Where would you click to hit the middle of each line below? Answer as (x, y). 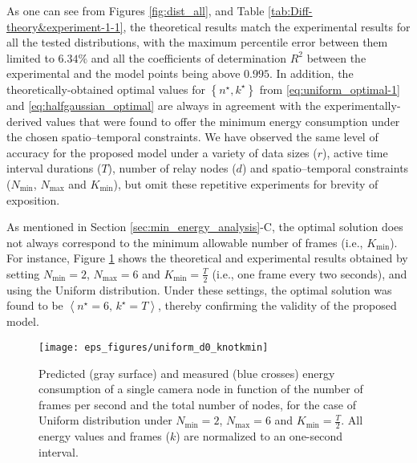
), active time (355, 152)
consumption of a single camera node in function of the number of (201, 389)
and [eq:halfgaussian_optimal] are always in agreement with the (164, 105)
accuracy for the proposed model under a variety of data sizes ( (162, 152)
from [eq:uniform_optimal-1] (330, 89)
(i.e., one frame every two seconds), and (310, 273)
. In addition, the (311, 73)
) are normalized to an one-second (259, 436)
